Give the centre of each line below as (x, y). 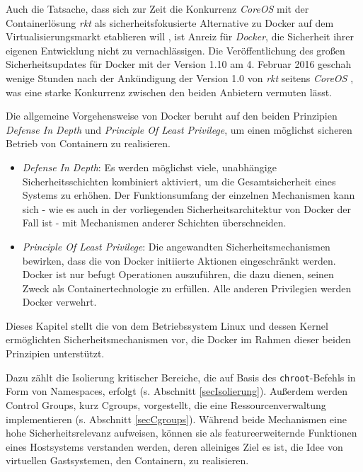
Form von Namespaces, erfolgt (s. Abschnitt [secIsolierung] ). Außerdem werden (177, 391)
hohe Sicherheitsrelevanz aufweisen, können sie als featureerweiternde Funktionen (181, 433)
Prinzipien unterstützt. (55, 353)
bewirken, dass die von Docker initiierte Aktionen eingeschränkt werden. (179, 260)
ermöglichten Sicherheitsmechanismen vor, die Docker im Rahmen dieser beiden (178, 339)
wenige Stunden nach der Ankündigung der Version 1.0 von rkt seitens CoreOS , (180, 77)
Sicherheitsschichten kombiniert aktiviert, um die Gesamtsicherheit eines (179, 181)
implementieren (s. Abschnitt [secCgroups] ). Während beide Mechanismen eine (176, 419)
